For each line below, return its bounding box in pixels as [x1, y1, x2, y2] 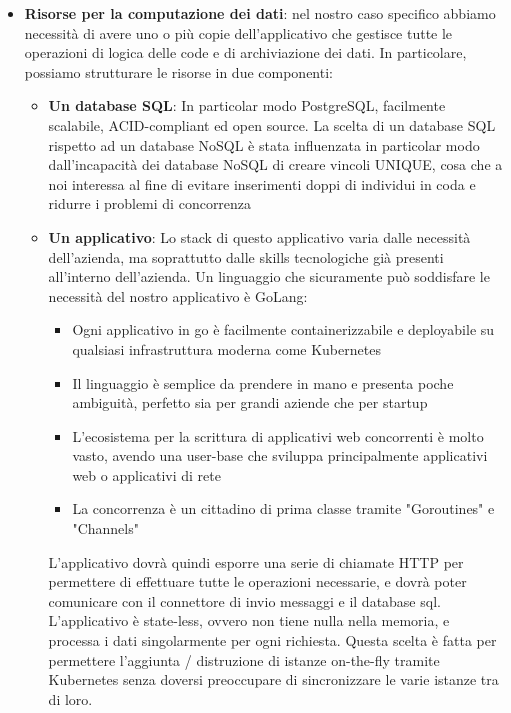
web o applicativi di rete [72, 464, 221, 485]
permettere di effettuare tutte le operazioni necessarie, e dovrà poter [48, 571, 467, 592]
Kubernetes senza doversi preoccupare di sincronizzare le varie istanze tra [48, 669, 499, 690]
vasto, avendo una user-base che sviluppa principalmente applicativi [72, 445, 488, 466]
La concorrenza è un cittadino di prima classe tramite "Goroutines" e [72, 498, 495, 519]
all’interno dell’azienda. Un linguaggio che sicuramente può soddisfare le [48, 266, 490, 287]
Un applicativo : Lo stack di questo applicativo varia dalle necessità [48, 226, 471, 247]
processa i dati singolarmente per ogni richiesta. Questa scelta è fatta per [48, 630, 497, 651]
